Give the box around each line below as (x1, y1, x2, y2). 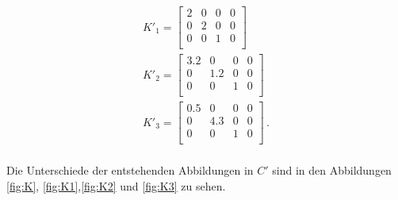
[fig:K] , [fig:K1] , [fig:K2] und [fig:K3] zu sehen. (6, 177, 226, 194)
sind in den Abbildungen (272, 162, 392, 179)
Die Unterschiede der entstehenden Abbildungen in (6, 162, 254, 179)
